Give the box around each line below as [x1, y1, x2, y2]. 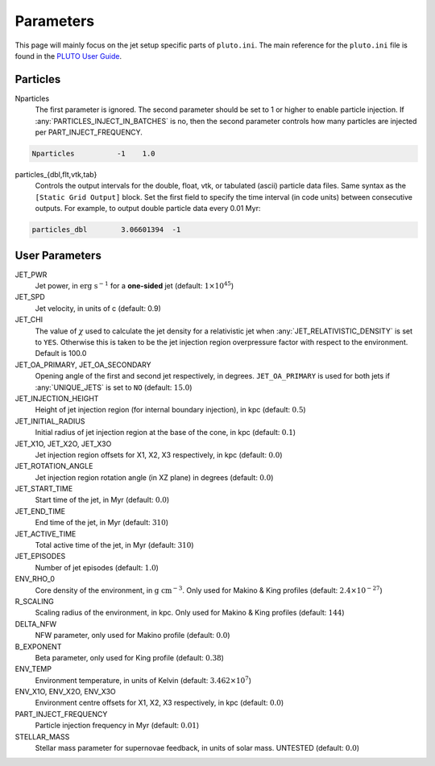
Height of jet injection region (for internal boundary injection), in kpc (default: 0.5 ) [35, 405, 306, 415]
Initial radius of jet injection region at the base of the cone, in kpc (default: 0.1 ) [35, 428, 296, 437]
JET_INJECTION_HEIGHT [14, 393, 99, 403]
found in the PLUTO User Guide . [14, 51, 122, 60]
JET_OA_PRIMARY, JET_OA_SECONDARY [14, 359, 152, 370]
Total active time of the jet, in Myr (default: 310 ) [35, 540, 194, 550]
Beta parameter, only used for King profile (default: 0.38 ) [35, 652, 225, 662]
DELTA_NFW [14, 619, 57, 628]
